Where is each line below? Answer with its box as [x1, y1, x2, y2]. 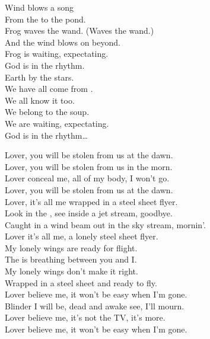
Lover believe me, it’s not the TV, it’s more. [5, 311, 166, 324]
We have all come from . [5, 82, 93, 95]
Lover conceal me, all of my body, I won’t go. [5, 172, 170, 184]
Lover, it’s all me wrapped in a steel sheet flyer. [5, 195, 178, 207]
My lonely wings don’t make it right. [5, 265, 138, 277]
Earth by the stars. [5, 71, 74, 83]
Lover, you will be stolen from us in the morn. [5, 160, 173, 172]
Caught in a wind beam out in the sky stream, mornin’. [5, 218, 206, 231]
